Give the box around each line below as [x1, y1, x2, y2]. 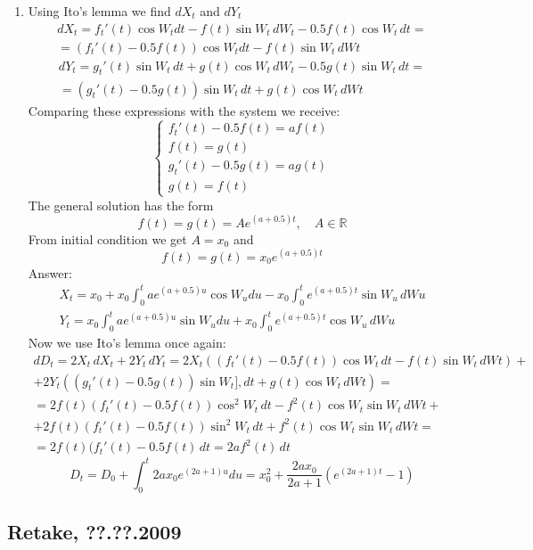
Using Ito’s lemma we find [28, 2, 171, 20]
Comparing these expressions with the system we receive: [28, 101, 340, 119]
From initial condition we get [28, 229, 187, 248]
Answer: [28, 263, 72, 282]
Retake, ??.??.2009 [7, 517, 182, 545]
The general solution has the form [28, 195, 214, 214]
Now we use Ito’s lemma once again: [28, 332, 226, 351]
